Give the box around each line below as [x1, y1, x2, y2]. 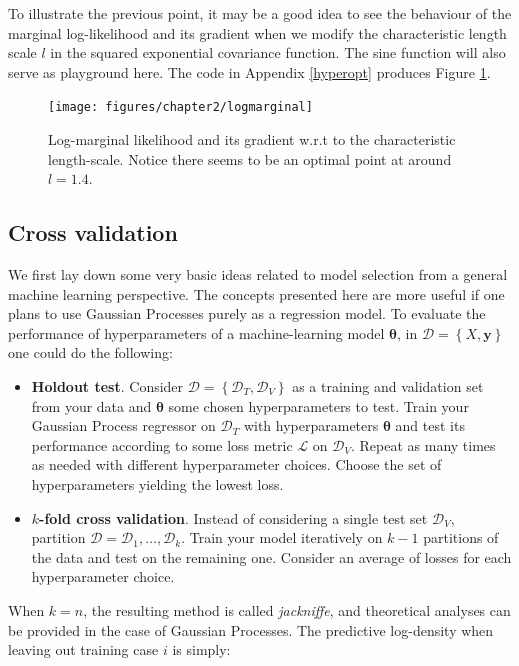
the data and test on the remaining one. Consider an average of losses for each [31, 546, 512, 567]
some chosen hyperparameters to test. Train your [168, 395, 469, 416]
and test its [395, 415, 465, 436]
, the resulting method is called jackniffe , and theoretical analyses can [83, 599, 511, 620]
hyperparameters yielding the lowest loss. [31, 473, 284, 494]
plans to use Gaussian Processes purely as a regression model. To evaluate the [8, 303, 486, 324]
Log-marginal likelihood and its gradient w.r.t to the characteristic [48, 129, 456, 150]
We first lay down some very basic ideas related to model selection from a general [8, 264, 508, 285]
